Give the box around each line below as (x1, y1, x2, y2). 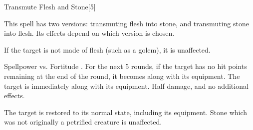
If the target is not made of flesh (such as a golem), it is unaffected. (4, 44, 211, 55)
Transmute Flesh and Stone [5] (4, 1, 96, 11)
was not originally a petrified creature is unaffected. (4, 117, 162, 127)
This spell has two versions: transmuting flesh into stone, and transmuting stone (4, 18, 249, 28)
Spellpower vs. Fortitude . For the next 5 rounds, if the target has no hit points (4, 61, 247, 71)
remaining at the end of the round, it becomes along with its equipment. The (4, 70, 240, 81)
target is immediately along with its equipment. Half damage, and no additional (4, 80, 249, 91)
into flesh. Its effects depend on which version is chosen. (4, 28, 175, 38)
